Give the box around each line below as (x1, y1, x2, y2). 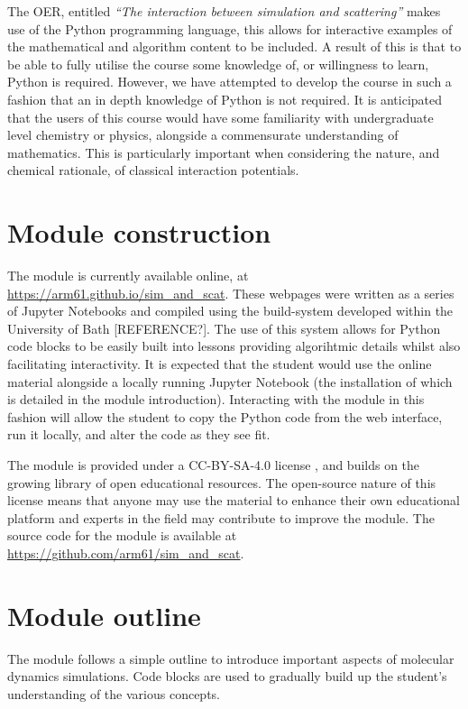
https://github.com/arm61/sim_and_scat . (7, 543, 244, 562)
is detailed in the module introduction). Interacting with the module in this (7, 390, 425, 409)
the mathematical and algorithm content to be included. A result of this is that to (7, 37, 462, 56)
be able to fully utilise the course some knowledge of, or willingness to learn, (7, 54, 429, 73)
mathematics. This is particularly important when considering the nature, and (7, 143, 440, 161)
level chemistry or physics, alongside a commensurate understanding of (7, 125, 399, 144)
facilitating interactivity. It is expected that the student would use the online (7, 354, 432, 373)
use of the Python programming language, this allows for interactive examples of (7, 19, 453, 38)
